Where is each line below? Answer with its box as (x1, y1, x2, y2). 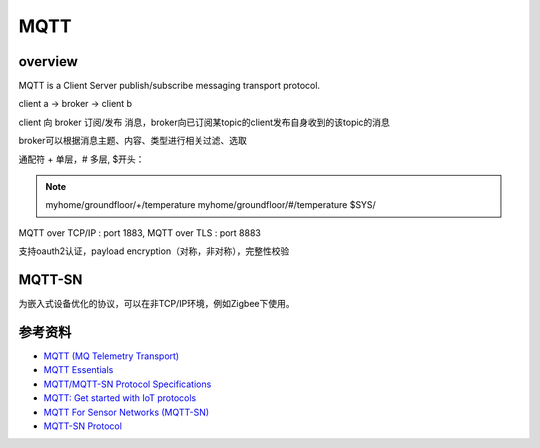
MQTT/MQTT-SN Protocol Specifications (43, 378, 212, 390)
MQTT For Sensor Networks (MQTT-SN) (43, 406, 210, 418)
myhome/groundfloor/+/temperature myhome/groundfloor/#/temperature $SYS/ (45, 199, 377, 211)
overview (18, 53, 79, 70)
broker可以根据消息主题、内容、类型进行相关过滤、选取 (18, 135, 247, 147)
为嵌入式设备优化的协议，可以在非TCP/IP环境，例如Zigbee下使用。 (18, 298, 295, 310)
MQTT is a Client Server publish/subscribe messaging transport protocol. (18, 80, 320, 92)
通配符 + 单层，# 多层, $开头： (18, 153, 145, 165)
